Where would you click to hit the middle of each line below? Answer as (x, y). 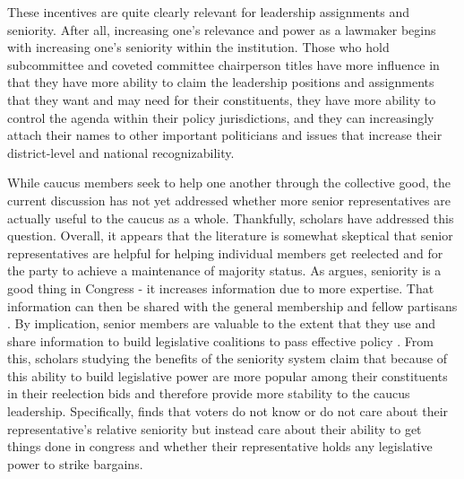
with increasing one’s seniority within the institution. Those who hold (198, 47)
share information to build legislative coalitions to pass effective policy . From (220, 340)
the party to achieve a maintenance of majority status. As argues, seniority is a (224, 270)
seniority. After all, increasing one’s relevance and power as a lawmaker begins (222, 29)
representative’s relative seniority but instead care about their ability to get (215, 428)
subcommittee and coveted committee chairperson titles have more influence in (223, 64)
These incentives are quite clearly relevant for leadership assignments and (209, 12)
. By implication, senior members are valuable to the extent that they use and (222, 323)
